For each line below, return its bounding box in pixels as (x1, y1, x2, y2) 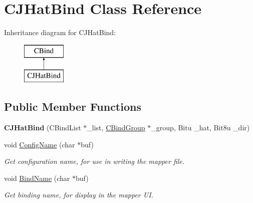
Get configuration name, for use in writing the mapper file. (4, 156, 185, 166)
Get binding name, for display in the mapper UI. (4, 189, 153, 200)
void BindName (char (4, 172, 70, 183)
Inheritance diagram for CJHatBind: (4, 27, 116, 38)
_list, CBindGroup (87, 122, 145, 133)
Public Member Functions (4, 99, 141, 114)
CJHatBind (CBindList (4, 122, 81, 133)
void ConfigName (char (4, 139, 75, 149)
